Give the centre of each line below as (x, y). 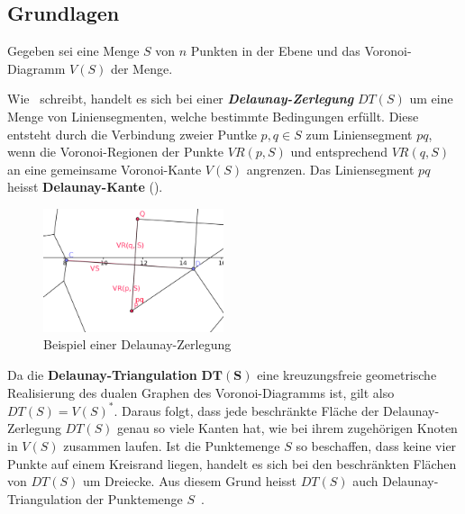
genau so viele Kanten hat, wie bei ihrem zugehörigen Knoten (287, 428)
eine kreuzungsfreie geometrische (347, 375)
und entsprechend (339, 152)
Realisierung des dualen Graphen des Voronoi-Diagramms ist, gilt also (201, 392)
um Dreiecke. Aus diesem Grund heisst (190, 481)
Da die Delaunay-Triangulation (102, 375)
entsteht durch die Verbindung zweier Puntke (132, 134)
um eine (431, 99)
